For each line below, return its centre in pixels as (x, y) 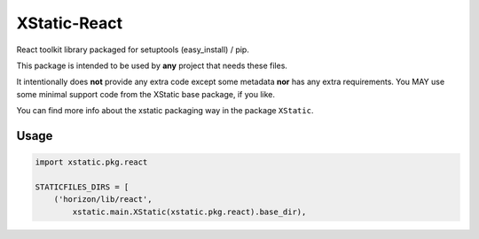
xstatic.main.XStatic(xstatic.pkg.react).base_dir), (189, 212)
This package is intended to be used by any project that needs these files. (152, 66)
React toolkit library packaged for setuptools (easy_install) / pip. (133, 50)
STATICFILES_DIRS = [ (82, 187)
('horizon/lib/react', (103, 200)
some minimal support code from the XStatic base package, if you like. (145, 94)
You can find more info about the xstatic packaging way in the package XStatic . (165, 111)
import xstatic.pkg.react (91, 162)
